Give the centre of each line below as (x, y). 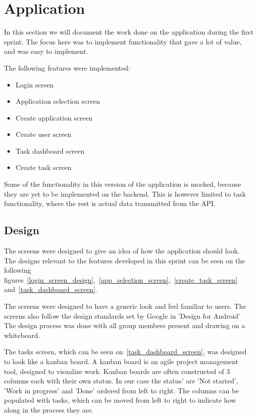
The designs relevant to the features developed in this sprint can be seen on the (125, 260)
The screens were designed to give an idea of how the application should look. (122, 251)
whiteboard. (22, 335)
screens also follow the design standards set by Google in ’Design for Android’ (122, 315)
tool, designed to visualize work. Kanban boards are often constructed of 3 (117, 371)
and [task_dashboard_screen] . (51, 289)
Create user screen (44, 134)
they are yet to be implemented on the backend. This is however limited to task (125, 193)
